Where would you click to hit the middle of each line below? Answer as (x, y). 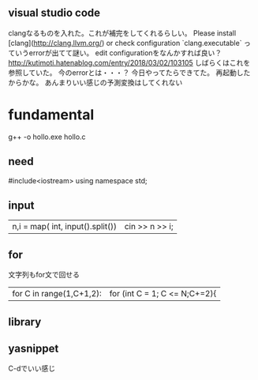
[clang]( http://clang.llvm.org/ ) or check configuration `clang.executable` (125, 43)
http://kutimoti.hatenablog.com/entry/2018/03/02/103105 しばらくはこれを (129, 62)
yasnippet (34, 348)
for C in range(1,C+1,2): (57, 294)
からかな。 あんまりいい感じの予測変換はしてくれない (95, 82)
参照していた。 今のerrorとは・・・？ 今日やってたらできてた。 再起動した (129, 72)
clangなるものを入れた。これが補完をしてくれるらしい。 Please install (122, 33)
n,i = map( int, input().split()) (64, 227)
